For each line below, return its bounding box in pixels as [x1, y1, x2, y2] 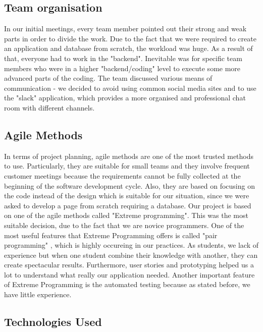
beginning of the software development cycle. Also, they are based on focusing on [4, 180, 255, 191]
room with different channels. [4, 102, 95, 113]
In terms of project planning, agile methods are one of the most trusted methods [4, 150, 254, 161]
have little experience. [4, 289, 72, 300]
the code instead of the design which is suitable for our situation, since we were [4, 190, 249, 201]
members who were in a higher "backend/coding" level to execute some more [4, 63, 241, 73]
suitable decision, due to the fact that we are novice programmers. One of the [4, 219, 244, 230]
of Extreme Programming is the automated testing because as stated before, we [4, 279, 250, 290]
